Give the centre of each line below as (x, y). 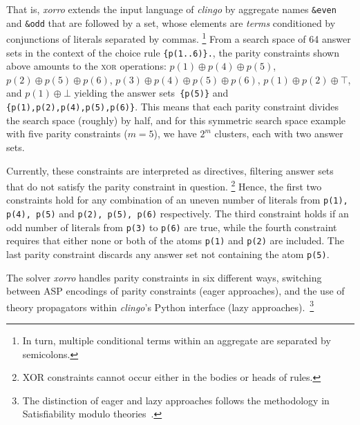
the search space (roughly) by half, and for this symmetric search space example (176, 120)
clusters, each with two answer (279, 134)
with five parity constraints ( (67, 134)
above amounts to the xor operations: (86, 66)
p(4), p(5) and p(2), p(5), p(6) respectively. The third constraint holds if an (178, 213)
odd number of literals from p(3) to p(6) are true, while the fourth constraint (172, 227)
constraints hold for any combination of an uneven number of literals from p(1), (177, 200)
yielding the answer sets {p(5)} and (151, 93)
